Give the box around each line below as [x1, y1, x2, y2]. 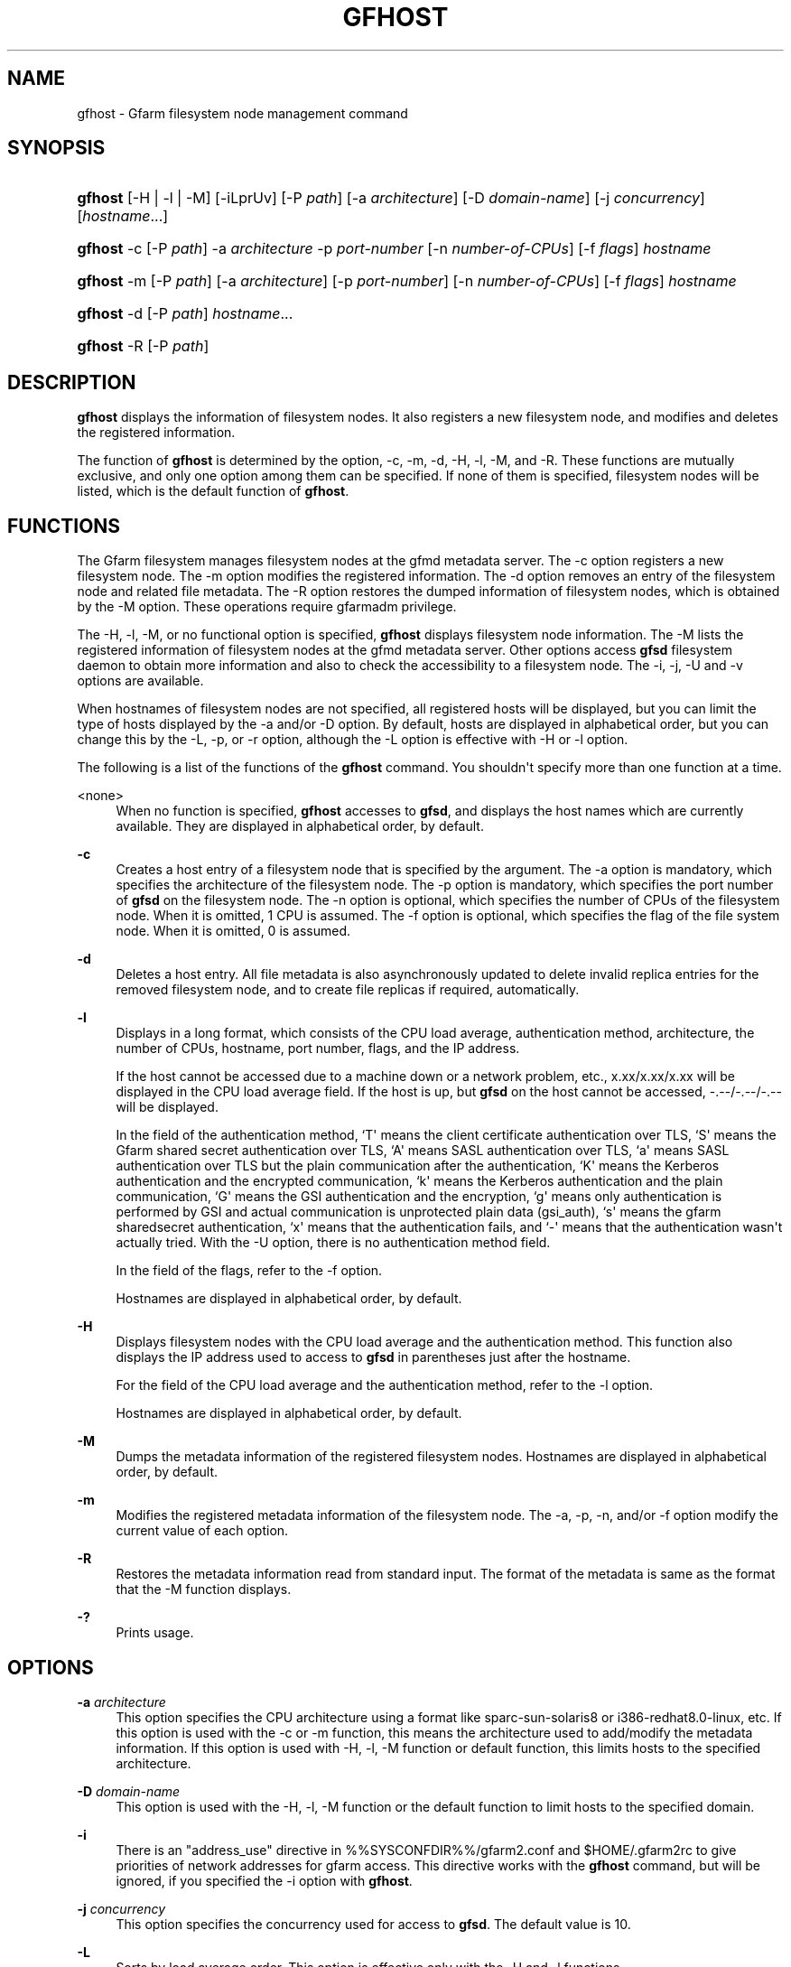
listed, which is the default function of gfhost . [77, 483, 349, 499]
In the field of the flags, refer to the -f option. [116, 1263, 383, 1279]
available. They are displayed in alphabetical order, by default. [116, 818, 484, 834]
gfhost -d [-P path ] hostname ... [77, 304, 293, 323]
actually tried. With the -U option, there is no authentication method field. [116, 1235, 551, 1251]
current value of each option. [116, 1523, 289, 1539]
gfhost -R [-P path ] [77, 337, 209, 356]
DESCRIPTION [7, 370, 136, 394]
